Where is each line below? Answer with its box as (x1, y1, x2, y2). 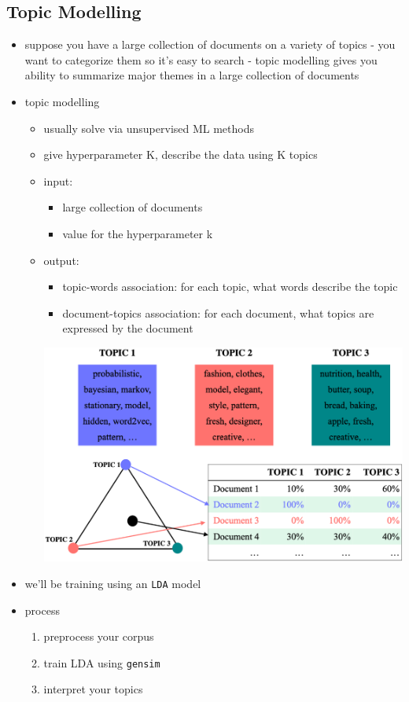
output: (43, 252, 79, 268)
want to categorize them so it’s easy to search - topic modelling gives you (24, 51, 378, 68)
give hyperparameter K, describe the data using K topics (43, 146, 318, 163)
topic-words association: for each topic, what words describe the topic (62, 278, 398, 295)
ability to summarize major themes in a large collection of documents (24, 67, 359, 83)
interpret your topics (43, 681, 143, 697)
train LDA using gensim (43, 654, 160, 671)
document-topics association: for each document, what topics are (62, 304, 374, 321)
